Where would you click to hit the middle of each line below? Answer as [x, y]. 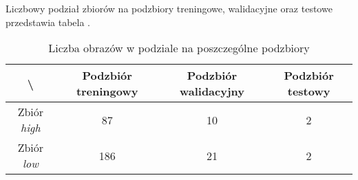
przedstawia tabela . [48, 22]
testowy [309, 91]
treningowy [107, 91]
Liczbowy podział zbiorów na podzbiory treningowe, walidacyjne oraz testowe [169, 8]
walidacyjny [212, 91]
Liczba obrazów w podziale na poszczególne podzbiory [179, 48]
